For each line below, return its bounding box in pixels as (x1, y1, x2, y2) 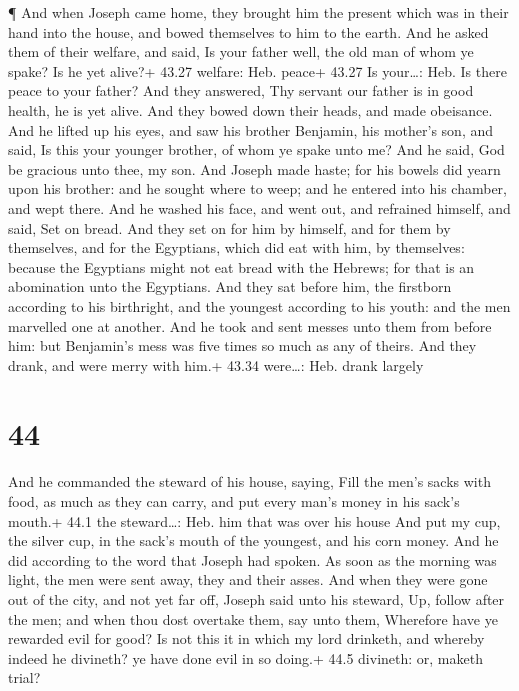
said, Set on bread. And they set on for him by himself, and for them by (8, 217, 451, 238)
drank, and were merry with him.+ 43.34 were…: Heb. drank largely (8, 354, 424, 375)
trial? (8, 667, 41, 688)
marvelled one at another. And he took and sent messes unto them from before (8, 315, 492, 336)
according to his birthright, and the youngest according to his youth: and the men (8, 295, 511, 316)
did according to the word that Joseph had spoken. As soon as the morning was (8, 549, 497, 570)
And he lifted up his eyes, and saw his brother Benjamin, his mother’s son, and (8, 119, 494, 140)
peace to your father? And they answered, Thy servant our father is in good (8, 80, 474, 101)
